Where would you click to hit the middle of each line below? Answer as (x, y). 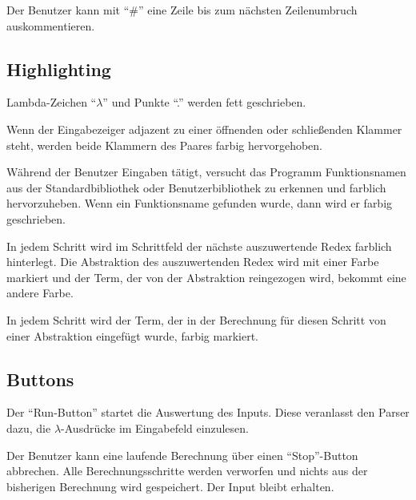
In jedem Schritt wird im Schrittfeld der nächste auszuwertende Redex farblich (199, 246)
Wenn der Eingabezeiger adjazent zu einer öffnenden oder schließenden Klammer (204, 129)
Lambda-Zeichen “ (52, 102)
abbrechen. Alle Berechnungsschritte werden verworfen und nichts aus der (187, 471)
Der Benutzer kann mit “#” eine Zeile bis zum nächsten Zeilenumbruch (182, 10)
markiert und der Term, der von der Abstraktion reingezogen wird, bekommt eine (206, 277)
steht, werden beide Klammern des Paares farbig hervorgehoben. (164, 145)
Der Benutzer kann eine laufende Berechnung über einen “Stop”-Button (182, 455)
